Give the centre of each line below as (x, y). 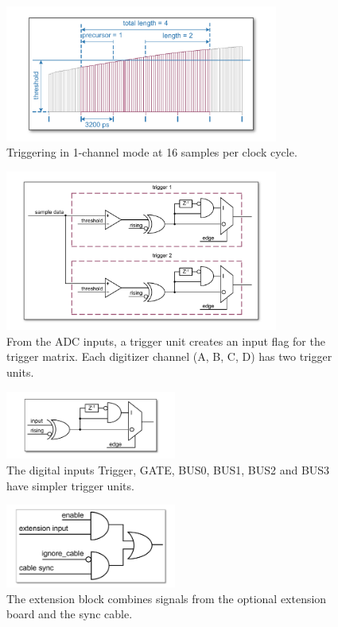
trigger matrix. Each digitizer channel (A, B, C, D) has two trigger (169, 356)
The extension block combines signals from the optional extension (167, 598)
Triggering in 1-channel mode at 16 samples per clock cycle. (152, 152)
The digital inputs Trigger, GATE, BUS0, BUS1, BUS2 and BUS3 (168, 470)
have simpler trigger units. (70, 485)
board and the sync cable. (70, 614)
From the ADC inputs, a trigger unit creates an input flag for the (166, 341)
